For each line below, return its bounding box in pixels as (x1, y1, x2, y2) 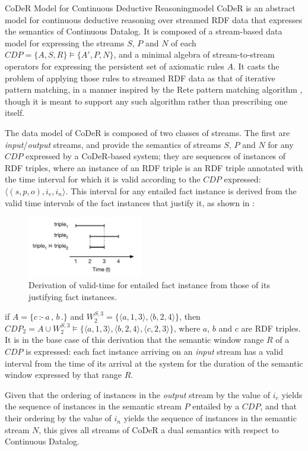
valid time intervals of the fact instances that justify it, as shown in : (5, 196, 255, 209)
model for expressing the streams (5, 36, 125, 49)
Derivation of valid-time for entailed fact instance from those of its (28, 279, 270, 291)
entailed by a (192, 400, 240, 412)
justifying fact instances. (28, 290, 117, 302)
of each (171, 36, 196, 49)
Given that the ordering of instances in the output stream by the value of (5, 388, 271, 400)
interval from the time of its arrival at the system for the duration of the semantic (5, 357, 303, 369)
